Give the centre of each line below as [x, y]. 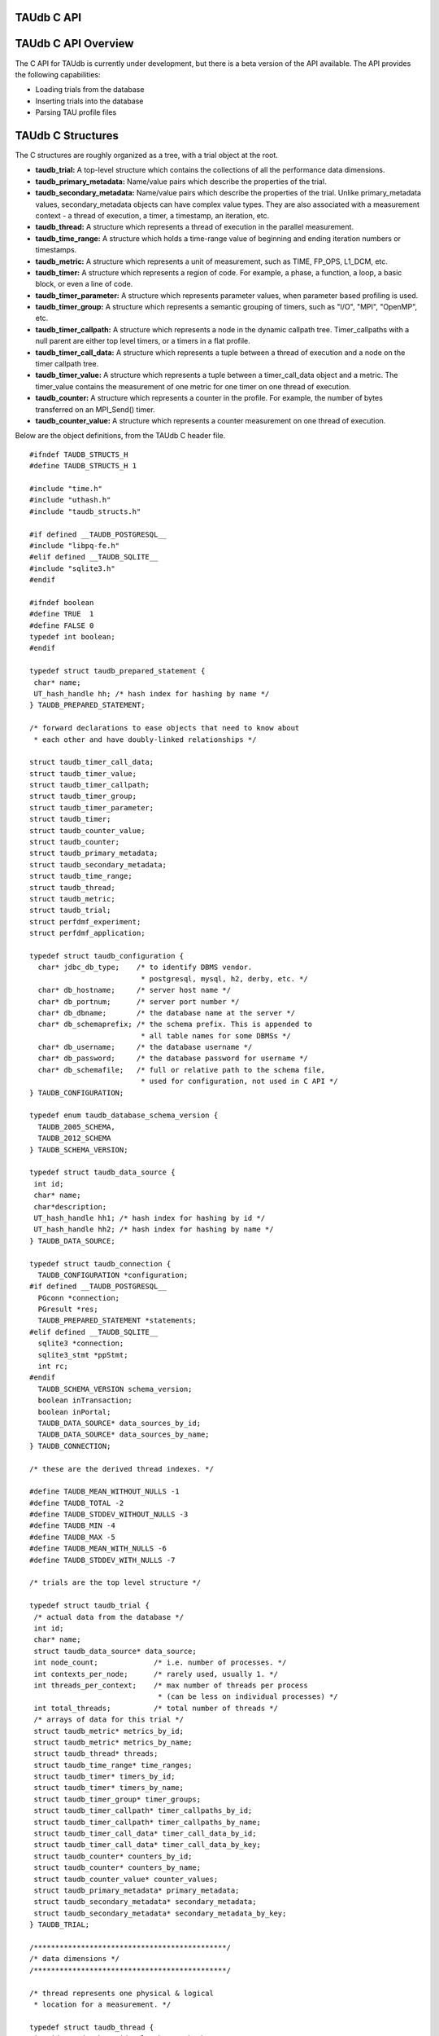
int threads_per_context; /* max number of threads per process [171, 1685]
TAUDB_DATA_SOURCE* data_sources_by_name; [124, 1435]
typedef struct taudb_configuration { [107, 956]
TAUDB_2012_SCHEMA [74, 1139]
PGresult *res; [68, 1310]
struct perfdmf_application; [87, 933]
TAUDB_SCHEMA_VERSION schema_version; [115, 1389]
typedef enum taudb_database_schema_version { [124, 1115]
